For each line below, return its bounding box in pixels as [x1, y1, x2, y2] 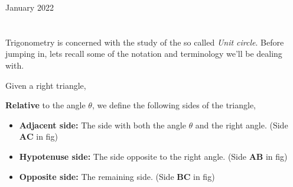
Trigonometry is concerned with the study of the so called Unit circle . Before [5, 36, 284, 48]
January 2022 [5, 1, 54, 13]
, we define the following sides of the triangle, [92, 99, 256, 111]
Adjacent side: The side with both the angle [19, 118, 186, 131]
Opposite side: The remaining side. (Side [19, 170, 174, 182]
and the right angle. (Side [195, 118, 288, 131]
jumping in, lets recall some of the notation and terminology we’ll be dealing [5, 47, 282, 60]
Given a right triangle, [5, 79, 86, 91]
